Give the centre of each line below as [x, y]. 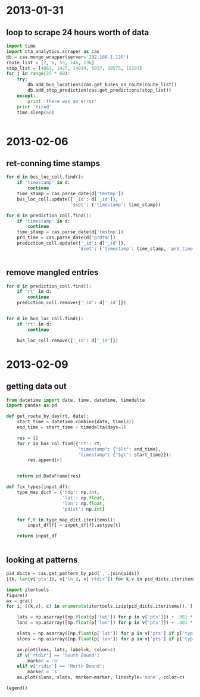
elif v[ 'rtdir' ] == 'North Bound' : [61, 666]
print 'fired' [34, 107]
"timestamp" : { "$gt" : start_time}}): [125, 455]
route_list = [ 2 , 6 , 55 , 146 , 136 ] [50, 62]
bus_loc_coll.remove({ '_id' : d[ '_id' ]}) [68, 340]
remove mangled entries [52, 272]
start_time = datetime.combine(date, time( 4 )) [76, 422]
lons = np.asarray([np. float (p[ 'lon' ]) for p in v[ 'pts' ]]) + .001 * [105, 623]
